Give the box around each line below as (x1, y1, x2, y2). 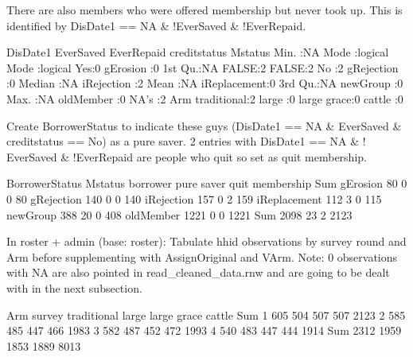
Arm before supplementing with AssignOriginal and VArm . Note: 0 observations (6, 248, 398, 265)
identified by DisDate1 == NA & (6, 17, 169, 33)
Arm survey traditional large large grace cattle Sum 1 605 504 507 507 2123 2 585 (6, 306, 406, 323)
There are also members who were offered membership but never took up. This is (6, 2, 403, 17)
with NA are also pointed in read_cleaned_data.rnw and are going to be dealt (6, 264, 390, 281)
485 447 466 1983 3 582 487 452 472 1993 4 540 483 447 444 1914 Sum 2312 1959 (6, 322, 402, 339)
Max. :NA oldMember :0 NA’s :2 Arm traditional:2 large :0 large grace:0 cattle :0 (6, 90, 403, 107)
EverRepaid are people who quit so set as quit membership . (76, 148, 367, 165)
